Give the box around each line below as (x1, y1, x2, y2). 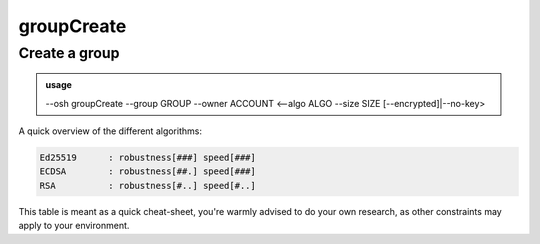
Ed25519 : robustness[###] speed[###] (39, 151, 257, 163)
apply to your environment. (18, 220, 130, 232)
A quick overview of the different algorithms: (18, 125, 202, 137)
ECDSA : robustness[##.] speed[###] (39, 166, 257, 177)
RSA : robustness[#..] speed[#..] (39, 180, 257, 191)
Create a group (18, 44, 120, 62)
